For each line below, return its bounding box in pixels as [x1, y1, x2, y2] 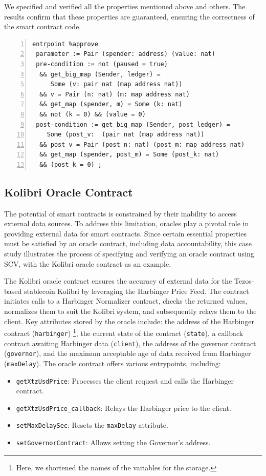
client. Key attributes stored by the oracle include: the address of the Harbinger [4, 315, 254, 326]
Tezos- [234, 275, 254, 286]
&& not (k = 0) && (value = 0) [39, 110, 146, 118]
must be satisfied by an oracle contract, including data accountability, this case [4, 238, 252, 249]
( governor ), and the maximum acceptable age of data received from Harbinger [4, 348, 251, 359]
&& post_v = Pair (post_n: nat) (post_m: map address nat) [39, 141, 245, 148]
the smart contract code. [4, 21, 81, 32]
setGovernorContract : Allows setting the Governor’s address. [16, 437, 211, 448]
